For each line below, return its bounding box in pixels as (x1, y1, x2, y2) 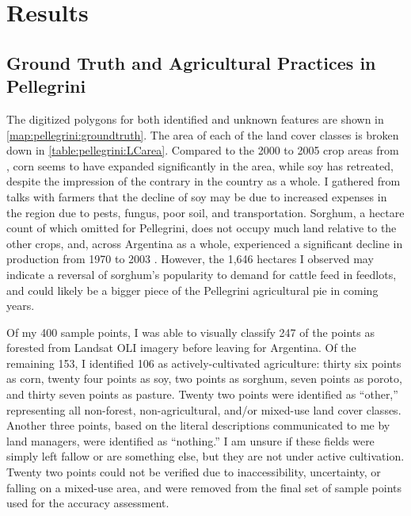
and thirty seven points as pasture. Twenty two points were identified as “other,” (6, 386, 398, 403)
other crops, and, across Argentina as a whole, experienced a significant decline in (6, 235, 403, 251)
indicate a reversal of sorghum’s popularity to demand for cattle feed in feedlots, (6, 266, 397, 282)
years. (6, 297, 35, 314)
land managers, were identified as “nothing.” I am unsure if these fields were (6, 432, 375, 449)
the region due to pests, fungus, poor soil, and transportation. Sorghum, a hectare (6, 204, 405, 220)
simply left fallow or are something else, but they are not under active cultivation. (6, 448, 405, 464)
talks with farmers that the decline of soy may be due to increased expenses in (6, 188, 387, 204)
